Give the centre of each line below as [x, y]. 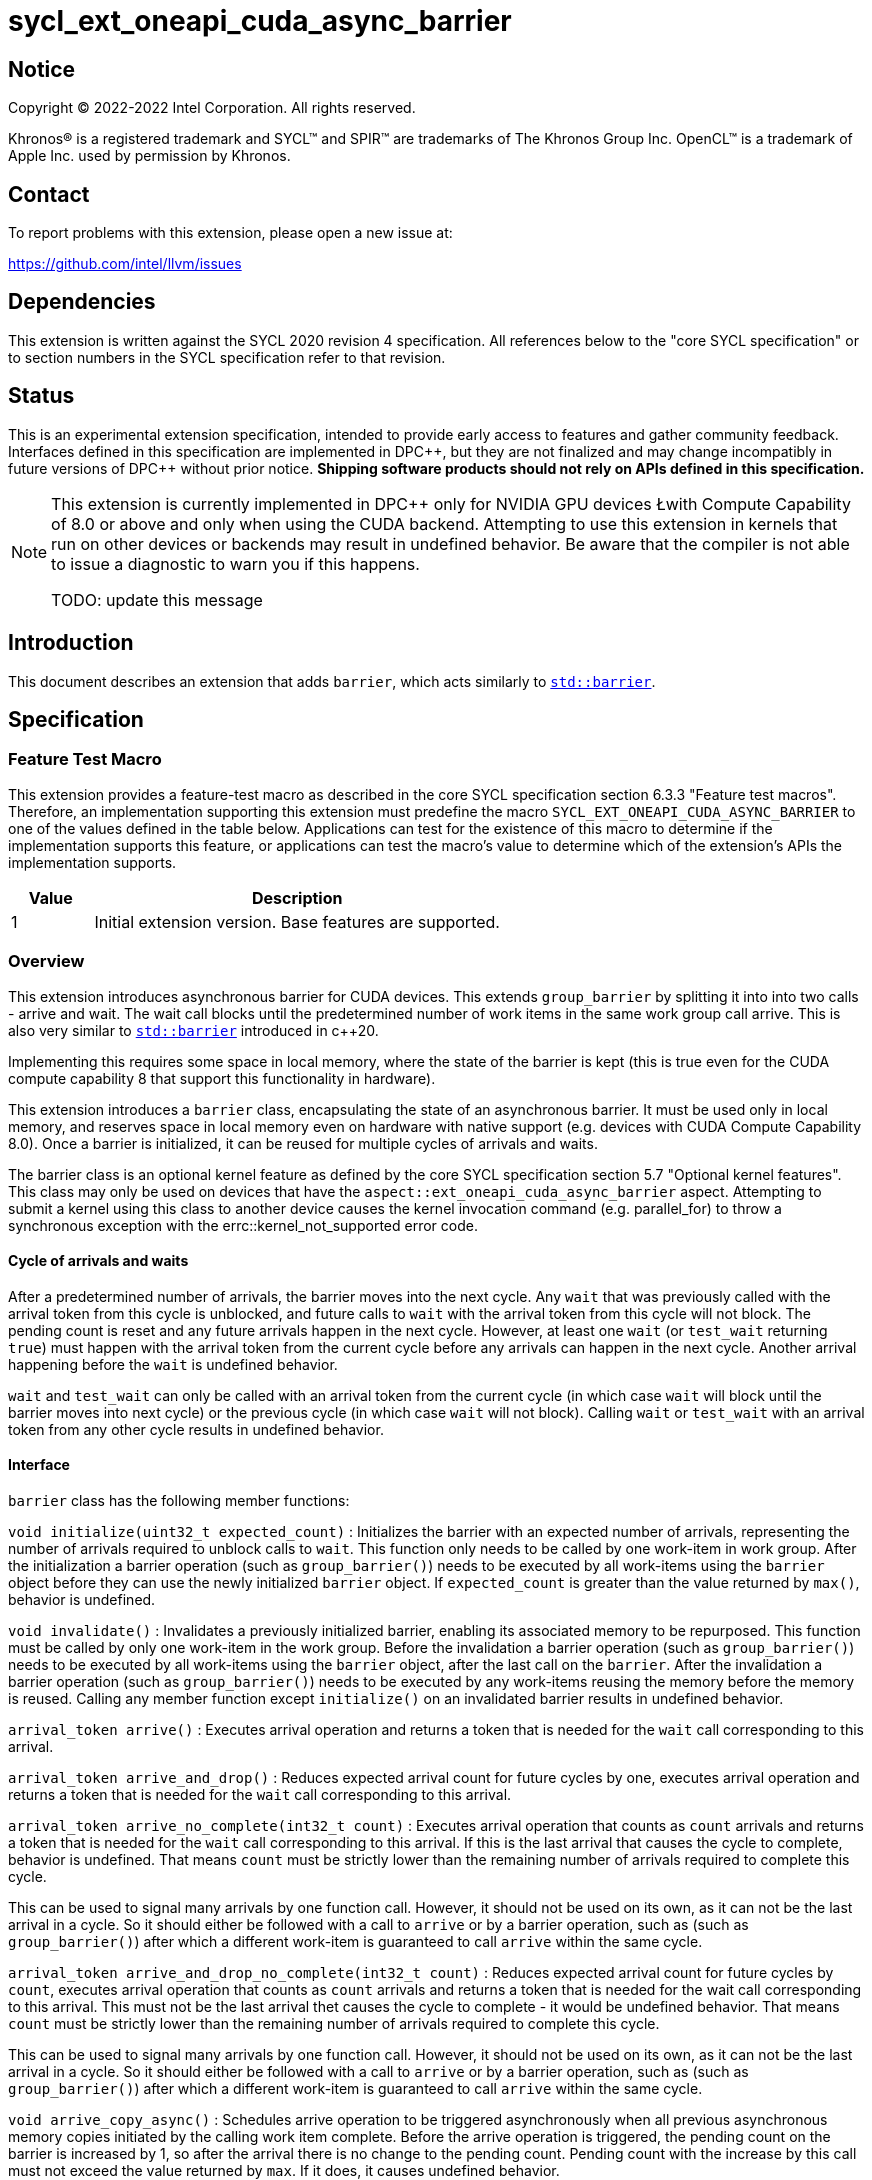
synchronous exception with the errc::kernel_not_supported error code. [243, 1225]
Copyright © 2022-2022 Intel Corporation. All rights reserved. [212, 108]
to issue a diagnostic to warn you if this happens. [235, 563]
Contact [49, 194]
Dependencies [82, 302]
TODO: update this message [157, 599]
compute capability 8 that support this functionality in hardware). [222, 1078]
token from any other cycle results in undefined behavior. [196, 1429]
